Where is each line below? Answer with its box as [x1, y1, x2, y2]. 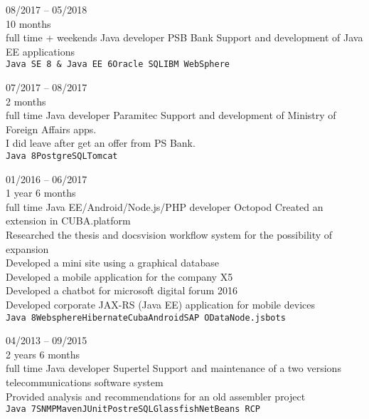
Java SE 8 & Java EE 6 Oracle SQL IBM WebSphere [6, 59, 230, 70]
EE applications [6, 43, 75, 58]
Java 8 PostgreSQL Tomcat [6, 151, 118, 161]
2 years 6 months [6, 346, 80, 361]
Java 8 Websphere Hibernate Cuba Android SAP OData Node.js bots [6, 312, 286, 323]
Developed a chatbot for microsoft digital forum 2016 [6, 283, 237, 298]
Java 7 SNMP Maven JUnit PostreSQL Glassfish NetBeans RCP [6, 404, 260, 415]
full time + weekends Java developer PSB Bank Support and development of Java [6, 30, 363, 45]
